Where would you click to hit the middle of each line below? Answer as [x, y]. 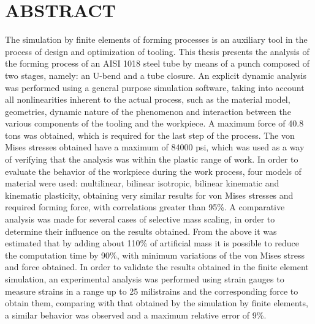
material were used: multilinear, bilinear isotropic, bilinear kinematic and [142, 183]
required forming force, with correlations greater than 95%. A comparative [145, 207]
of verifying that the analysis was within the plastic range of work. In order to [152, 159]
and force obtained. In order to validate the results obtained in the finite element [157, 267]
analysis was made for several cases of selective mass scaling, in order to [140, 219]
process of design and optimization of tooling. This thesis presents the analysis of [157, 51]
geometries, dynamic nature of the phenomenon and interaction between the [148, 111]
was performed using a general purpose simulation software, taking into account [155, 87]
